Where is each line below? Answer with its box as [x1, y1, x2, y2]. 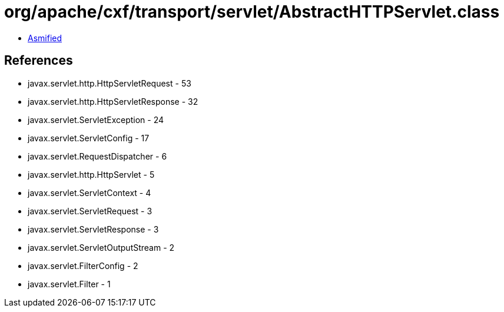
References [4, 53, 73, 68]
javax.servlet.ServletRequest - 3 [28, 205, 152, 216]
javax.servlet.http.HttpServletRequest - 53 [28, 78, 191, 88]
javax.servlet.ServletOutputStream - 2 [28, 242, 175, 253]
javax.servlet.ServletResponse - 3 [28, 224, 159, 234]
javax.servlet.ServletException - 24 [28, 114, 164, 125]
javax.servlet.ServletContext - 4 [28, 187, 151, 198]
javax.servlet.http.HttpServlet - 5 [28, 169, 155, 180]
